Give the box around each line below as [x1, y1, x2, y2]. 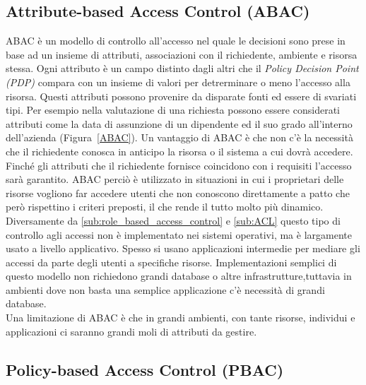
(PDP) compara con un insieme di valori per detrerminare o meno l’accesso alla [6, 74, 350, 89]
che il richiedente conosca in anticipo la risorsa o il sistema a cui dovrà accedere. [6, 143, 353, 158]
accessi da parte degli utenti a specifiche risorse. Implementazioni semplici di [6, 254, 337, 269]
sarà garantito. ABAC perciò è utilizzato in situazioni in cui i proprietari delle [6, 172, 344, 186]
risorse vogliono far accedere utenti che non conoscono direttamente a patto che [6, 185, 350, 200]
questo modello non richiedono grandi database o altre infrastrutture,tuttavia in [6, 268, 352, 283]
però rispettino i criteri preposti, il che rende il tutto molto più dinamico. [6, 199, 324, 214]
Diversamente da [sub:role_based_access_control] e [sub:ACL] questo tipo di [6, 213, 341, 227]
